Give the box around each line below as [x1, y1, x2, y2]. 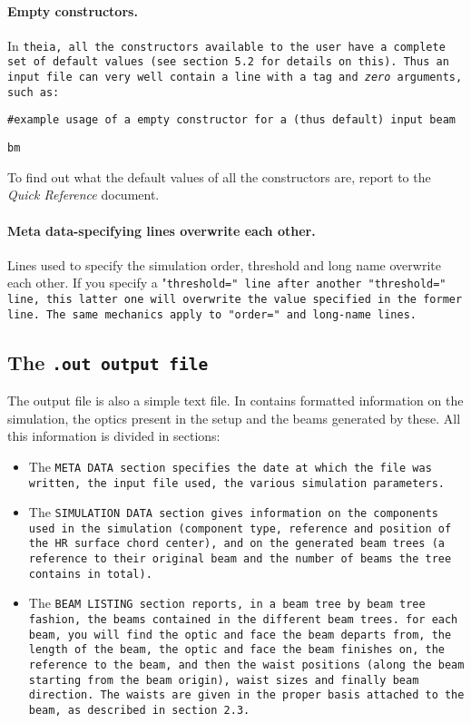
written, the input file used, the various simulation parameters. [28, 476, 445, 490]
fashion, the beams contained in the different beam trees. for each [28, 613, 458, 627]
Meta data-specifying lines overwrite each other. [7, 220, 316, 239]
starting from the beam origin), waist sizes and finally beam [28, 673, 419, 687]
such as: [7, 85, 60, 99]
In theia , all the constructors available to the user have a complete [7, 35, 446, 54]
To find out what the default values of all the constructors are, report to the [7, 167, 431, 186]
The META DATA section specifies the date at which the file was [28, 456, 432, 475]
